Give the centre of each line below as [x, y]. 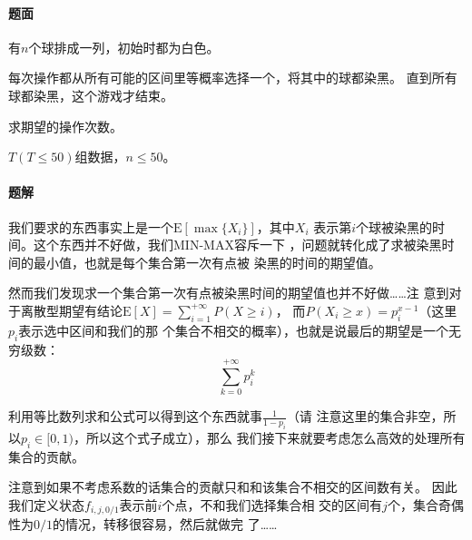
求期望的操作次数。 [65, 126]
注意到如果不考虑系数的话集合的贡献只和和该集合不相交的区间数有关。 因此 [233, 487]
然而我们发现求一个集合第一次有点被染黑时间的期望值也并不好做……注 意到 [229, 293]
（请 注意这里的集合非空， [365, 416]
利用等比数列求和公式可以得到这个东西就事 [135, 416]
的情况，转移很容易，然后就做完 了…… [165, 524]
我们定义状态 [46, 505]
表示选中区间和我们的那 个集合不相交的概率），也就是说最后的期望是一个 [233, 330]
